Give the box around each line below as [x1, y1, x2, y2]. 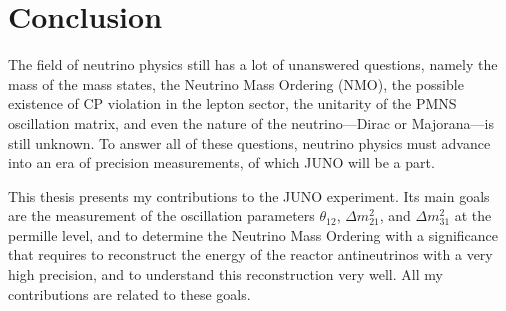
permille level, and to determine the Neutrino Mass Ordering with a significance [8, 224, 499, 245]
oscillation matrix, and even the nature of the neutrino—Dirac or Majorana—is [8, 112, 494, 133]
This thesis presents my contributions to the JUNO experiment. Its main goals [8, 185, 490, 206]
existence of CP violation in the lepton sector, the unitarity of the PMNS [8, 93, 457, 114]
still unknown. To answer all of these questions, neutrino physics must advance [8, 132, 491, 153]
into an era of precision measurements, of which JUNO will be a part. [8, 152, 435, 173]
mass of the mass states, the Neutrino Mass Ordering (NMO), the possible [8, 73, 464, 94]
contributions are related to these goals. [8, 283, 251, 304]
